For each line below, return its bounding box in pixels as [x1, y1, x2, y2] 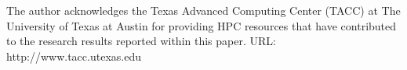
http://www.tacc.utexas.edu [6, 47, 141, 64]
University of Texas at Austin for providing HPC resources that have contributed [6, 17, 397, 33]
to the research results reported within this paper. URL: [6, 33, 276, 49]
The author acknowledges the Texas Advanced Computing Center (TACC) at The [6, 2, 401, 18]
